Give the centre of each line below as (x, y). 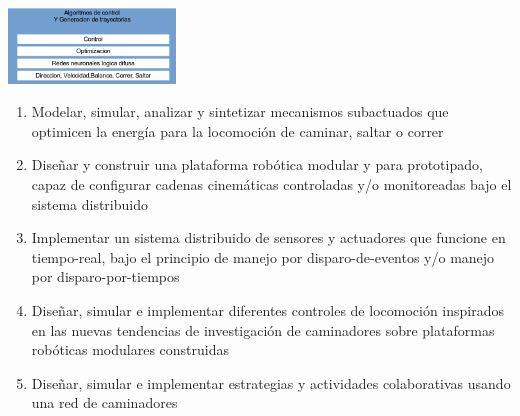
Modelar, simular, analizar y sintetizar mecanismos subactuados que (240, 111)
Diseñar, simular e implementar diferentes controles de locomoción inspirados (268, 309)
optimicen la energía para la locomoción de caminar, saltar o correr (237, 130)
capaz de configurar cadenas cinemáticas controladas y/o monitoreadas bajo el (271, 183)
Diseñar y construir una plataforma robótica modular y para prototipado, (257, 164)
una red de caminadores (104, 402)
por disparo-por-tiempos (105, 276)
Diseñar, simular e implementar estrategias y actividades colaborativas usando (271, 382)
